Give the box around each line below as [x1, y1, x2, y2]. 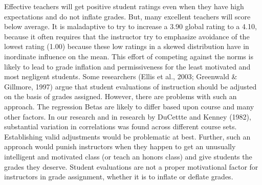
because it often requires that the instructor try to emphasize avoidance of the [4, 31, 250, 41]
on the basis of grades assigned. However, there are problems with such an [4, 91, 237, 102]
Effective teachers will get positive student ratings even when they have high [4, 1, 244, 11]
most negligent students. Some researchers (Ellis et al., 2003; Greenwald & [4, 71, 237, 82]
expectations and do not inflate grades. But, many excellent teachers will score [4, 11, 251, 21]
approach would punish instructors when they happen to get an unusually [4, 141, 236, 152]
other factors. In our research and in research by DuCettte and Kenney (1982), [4, 111, 251, 122]
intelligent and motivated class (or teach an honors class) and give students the [4, 151, 252, 161]
